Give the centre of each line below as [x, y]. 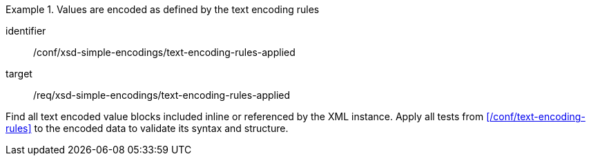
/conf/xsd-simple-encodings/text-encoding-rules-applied [164, 52]
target [19, 74]
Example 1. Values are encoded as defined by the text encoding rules [163, 9]
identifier [26, 31]
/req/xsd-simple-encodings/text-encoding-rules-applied [162, 95]
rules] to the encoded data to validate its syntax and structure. [147, 128]
